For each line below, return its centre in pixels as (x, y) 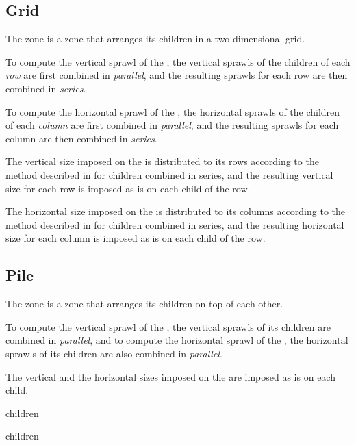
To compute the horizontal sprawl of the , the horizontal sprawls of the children (173, 111)
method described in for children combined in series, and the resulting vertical (169, 174)
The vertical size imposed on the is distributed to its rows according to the (162, 161)
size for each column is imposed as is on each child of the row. (136, 238)
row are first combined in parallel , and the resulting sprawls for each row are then (177, 75)
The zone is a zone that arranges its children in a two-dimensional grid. (155, 39)
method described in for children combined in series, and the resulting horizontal (175, 224)
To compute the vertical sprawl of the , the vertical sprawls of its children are (168, 326)
